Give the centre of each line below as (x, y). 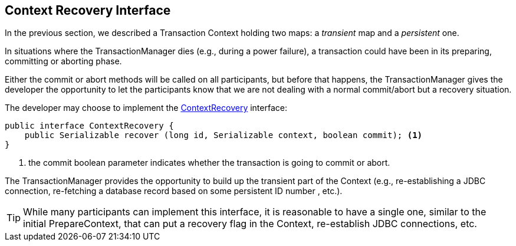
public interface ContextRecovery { (89, 126)
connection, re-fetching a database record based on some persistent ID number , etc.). (174, 191)
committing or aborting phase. (63, 61)
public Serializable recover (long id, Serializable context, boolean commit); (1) (224, 135)
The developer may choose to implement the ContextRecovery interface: (146, 108)
